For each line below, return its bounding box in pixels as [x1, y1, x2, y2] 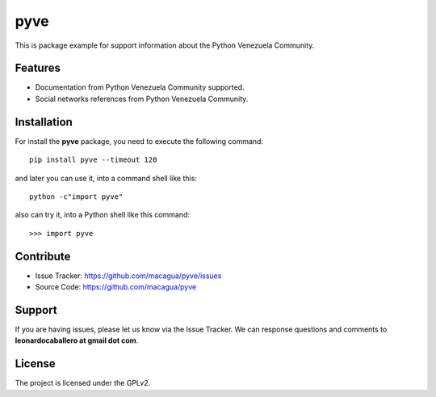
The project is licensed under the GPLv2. [15, 378, 151, 388]
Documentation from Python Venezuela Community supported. [35, 82, 245, 92]
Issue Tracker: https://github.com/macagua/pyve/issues [35, 271, 222, 281]
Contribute [15, 249, 71, 263]
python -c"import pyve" [29, 192, 124, 201]
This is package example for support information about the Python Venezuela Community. [15, 40, 315, 50]
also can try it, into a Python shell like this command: [15, 210, 190, 220]
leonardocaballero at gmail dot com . [15, 336, 139, 345]
